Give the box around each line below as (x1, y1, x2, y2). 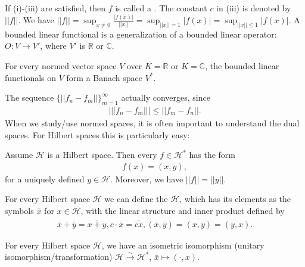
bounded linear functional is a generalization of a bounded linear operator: (5, 27, 277, 40)
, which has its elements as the (179, 193, 291, 205)
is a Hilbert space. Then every (47, 148, 157, 161)
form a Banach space (66, 71, 143, 83)
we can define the (104, 193, 168, 205)
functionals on (5, 71, 57, 83)
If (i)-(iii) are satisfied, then (5, 2, 105, 14)
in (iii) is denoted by (216, 2, 291, 14)
